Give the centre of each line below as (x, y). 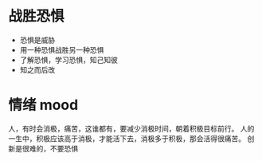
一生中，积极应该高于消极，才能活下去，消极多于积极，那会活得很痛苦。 (127, 138)
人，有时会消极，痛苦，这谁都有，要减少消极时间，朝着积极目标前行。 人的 (131, 128)
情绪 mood (43, 105)
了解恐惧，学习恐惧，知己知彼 (68, 60)
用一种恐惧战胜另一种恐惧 (62, 49)
